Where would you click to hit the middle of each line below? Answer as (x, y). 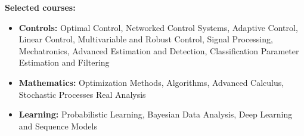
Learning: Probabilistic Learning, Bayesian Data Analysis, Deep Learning (156, 114)
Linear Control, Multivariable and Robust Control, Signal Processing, (146, 39)
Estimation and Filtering (64, 62)
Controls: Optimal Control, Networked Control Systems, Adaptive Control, (158, 27)
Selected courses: (40, 7)
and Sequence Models (58, 126)
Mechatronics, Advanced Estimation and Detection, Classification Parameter (159, 50)
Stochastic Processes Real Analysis (82, 94)
